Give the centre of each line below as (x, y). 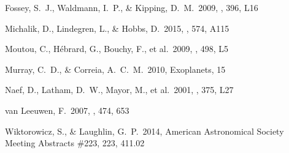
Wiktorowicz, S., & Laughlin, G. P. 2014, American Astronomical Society (144, 131)
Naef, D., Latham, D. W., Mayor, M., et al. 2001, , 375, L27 (119, 90)
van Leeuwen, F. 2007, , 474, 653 (67, 110)
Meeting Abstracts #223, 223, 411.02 (75, 143)
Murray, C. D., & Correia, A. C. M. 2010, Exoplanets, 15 (115, 69)
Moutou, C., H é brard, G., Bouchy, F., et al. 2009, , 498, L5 (117, 49)
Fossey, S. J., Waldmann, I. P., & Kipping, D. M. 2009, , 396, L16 (132, 7)
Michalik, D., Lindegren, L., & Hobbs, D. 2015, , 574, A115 (117, 28)
